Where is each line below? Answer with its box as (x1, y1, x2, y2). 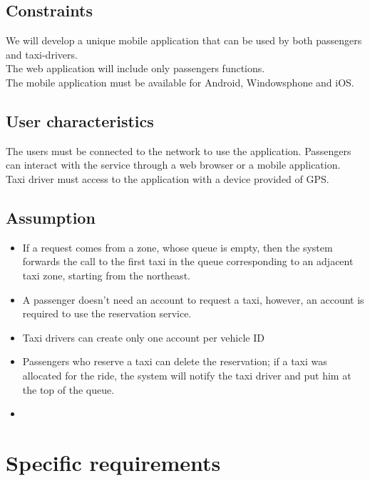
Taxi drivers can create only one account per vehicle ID (22, 329, 264, 344)
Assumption (6, 206, 96, 228)
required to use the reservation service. (22, 306, 192, 321)
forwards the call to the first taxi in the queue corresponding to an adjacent (22, 254, 354, 269)
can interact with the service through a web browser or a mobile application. (6, 157, 341, 172)
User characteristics (6, 109, 154, 132)
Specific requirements (6, 447, 221, 477)
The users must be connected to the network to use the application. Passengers (6, 143, 351, 158)
